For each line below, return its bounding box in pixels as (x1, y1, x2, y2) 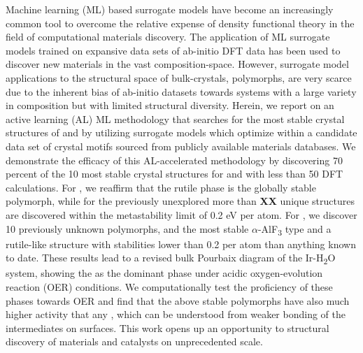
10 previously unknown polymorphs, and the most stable (6, 221, 249, 236)
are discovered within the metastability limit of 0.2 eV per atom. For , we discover (6, 207, 357, 222)
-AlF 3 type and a (257, 221, 332, 238)
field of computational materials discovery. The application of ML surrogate (6, 29, 330, 44)
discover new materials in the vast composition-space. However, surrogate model (6, 57, 349, 71)
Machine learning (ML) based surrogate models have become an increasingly (6, 2, 334, 16)
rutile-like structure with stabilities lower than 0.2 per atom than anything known (6, 236, 356, 251)
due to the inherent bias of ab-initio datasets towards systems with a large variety (6, 84, 357, 99)
